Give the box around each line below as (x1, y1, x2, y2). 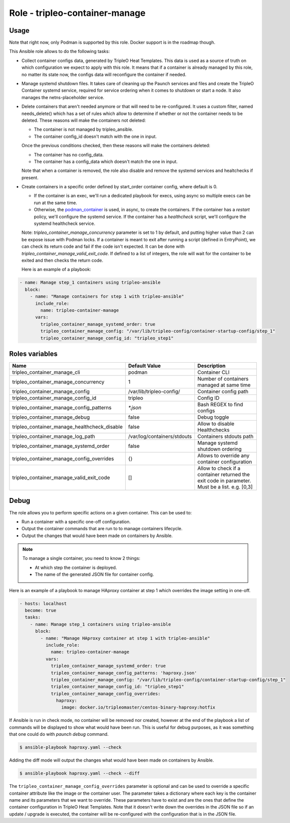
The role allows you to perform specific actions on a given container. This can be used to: (9, 509, 192, 515)
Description (197, 362, 226, 369)
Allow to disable (197, 420, 235, 427)
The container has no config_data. (34, 152, 104, 158)
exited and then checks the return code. (21, 258, 103, 263)
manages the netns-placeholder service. (21, 94, 104, 100)
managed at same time (197, 382, 251, 388)
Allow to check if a (197, 465, 241, 472)
